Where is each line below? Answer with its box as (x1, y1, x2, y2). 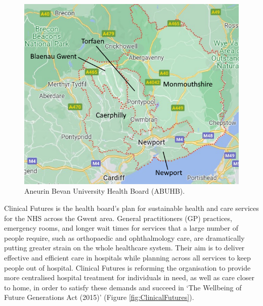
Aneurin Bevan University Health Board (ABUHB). (24, 186, 185, 196)
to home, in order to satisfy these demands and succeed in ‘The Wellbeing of (4, 282, 242, 292)
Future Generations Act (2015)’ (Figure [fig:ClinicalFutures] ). (4, 292, 194, 302)
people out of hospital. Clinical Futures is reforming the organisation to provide (4, 262, 251, 273)
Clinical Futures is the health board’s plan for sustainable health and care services (4, 202, 259, 213)
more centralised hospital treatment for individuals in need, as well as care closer (4, 272, 254, 283)
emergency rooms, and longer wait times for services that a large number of (4, 223, 238, 233)
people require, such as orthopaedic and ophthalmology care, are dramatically (4, 232, 245, 243)
